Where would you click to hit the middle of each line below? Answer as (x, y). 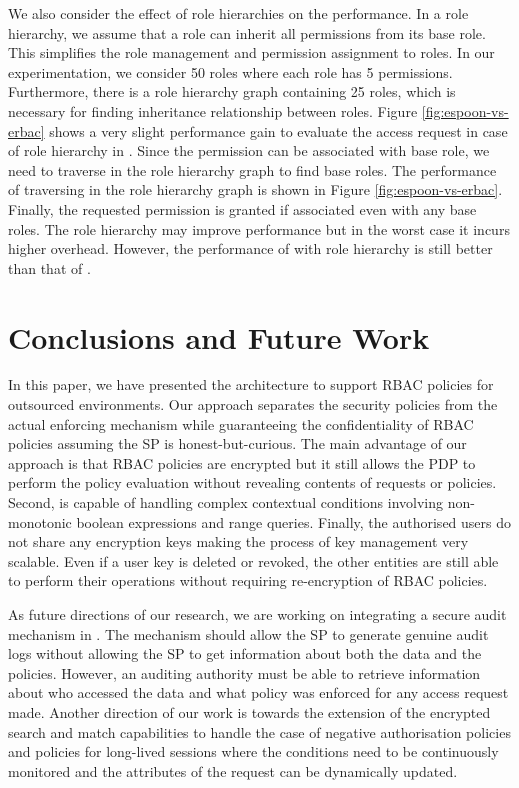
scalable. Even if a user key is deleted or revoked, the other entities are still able (253, 560)
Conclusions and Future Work (219, 336)
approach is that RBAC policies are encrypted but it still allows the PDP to (242, 462)
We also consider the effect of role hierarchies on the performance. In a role (238, 13)
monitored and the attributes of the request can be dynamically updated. (233, 770)
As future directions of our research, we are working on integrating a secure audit (257, 613)
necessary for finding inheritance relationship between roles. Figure (213, 110)
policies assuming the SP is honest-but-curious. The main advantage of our (237, 443)
